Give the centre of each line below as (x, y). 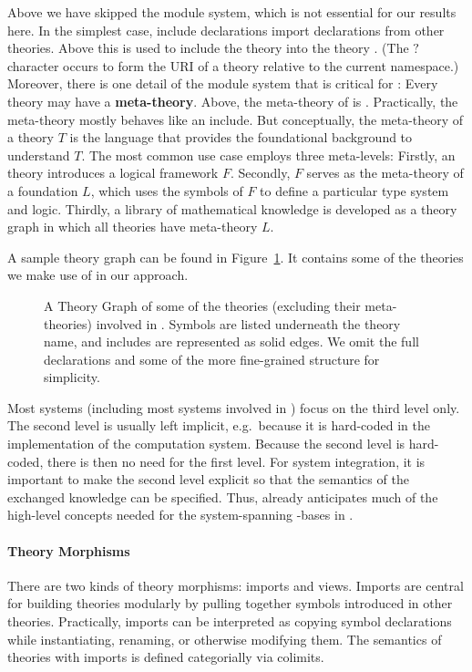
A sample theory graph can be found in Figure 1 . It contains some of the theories (236, 257)
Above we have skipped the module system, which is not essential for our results (232, 12)
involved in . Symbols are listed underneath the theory (248, 323)
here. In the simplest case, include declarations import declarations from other (226, 30)
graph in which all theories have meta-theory (133, 227)
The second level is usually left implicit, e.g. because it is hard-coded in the (219, 425)
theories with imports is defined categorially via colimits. (166, 657)
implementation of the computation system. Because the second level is (206, 444)
